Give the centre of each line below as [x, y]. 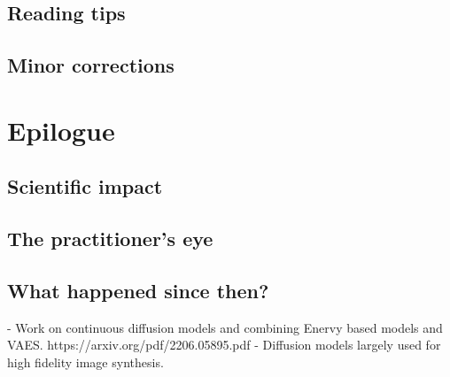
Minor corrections [91, 65]
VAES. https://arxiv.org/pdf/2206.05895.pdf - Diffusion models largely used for [224, 345]
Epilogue [61, 130]
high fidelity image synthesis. [85, 362]
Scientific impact [85, 186]
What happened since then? [138, 290]
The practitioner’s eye [110, 239]
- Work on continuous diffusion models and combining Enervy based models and [225, 327]
